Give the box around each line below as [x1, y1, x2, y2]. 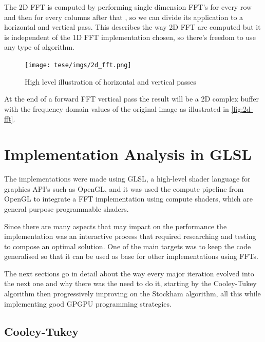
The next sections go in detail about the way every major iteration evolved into [4, 268, 254, 278]
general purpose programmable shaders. [4, 203, 129, 214]
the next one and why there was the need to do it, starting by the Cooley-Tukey [4, 278, 257, 289]
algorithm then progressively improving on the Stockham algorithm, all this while [4, 288, 261, 299]
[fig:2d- [231, 103, 253, 114]
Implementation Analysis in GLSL [4, 144, 252, 165]
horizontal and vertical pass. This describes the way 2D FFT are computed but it [4, 22, 261, 32]
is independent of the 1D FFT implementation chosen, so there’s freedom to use [4, 31, 256, 42]
